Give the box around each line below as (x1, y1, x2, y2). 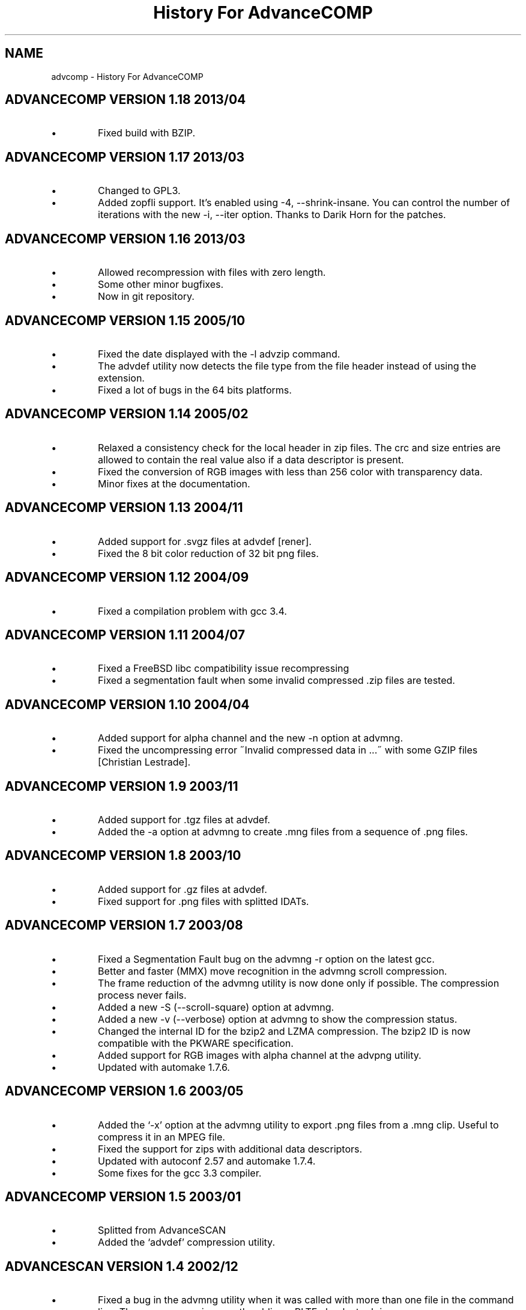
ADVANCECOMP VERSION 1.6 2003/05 (5, 1083, 244, 1099)
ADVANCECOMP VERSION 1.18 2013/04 (5, 92, 246, 108)
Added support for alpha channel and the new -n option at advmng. (98, 732, 403, 745)
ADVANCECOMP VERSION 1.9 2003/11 (5, 778, 238, 794)
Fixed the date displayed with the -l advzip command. (98, 347, 340, 360)
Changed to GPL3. (98, 184, 181, 197)
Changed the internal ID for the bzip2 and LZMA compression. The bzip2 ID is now (98, 1025, 471, 1037)
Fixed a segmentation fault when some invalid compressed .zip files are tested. (98, 674, 455, 687)
